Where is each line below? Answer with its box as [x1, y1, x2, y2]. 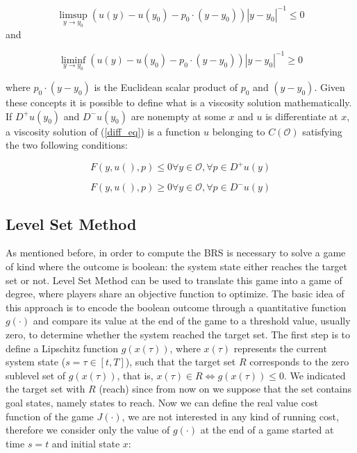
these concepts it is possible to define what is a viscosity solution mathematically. [6, 94, 352, 109]
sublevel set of [6, 368, 66, 382]
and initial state [51, 436, 120, 450]
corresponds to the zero [249, 354, 349, 369]
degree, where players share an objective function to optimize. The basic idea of [6, 286, 344, 301]
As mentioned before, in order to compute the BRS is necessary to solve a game [6, 245, 346, 260]
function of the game [6, 409, 94, 423]
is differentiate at [265, 108, 338, 123]
